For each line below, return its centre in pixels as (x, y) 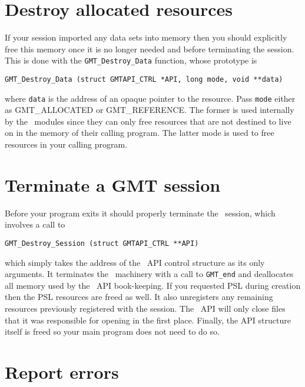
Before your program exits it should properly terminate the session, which (140, 213)
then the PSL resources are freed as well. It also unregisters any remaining (139, 297)
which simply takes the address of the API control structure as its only (135, 262)
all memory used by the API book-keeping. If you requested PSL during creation (153, 285)
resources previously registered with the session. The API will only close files (145, 308)
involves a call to (35, 224)
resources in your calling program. (66, 144)
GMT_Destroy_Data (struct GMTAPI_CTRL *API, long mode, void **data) (144, 79)
